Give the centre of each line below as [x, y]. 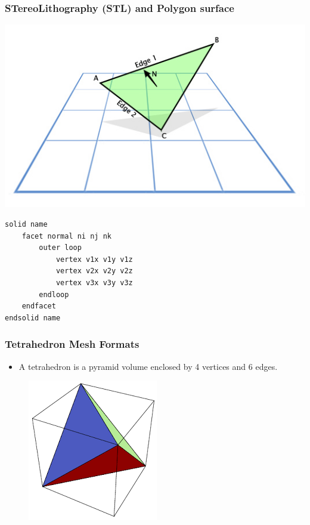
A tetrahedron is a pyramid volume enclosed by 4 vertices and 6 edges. [148, 366]
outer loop [60, 248]
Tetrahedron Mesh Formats [72, 344]
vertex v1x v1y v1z [94, 259]
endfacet [39, 306]
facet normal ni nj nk [66, 236]
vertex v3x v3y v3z [94, 283]
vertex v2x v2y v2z [94, 271]
